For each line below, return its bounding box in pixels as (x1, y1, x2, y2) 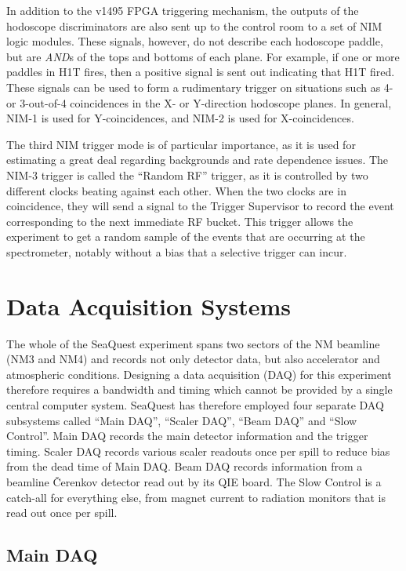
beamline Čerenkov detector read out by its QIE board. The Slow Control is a (6, 473, 382, 489)
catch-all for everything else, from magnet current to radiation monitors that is (6, 489, 386, 505)
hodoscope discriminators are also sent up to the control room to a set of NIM (6, 17, 382, 34)
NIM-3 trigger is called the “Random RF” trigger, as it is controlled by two (6, 166, 368, 183)
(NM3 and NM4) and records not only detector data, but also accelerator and (6, 351, 380, 367)
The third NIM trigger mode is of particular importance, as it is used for (6, 136, 356, 152)
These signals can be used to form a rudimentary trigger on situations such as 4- (6, 78, 393, 95)
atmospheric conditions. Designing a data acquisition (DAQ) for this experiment (6, 366, 392, 382)
